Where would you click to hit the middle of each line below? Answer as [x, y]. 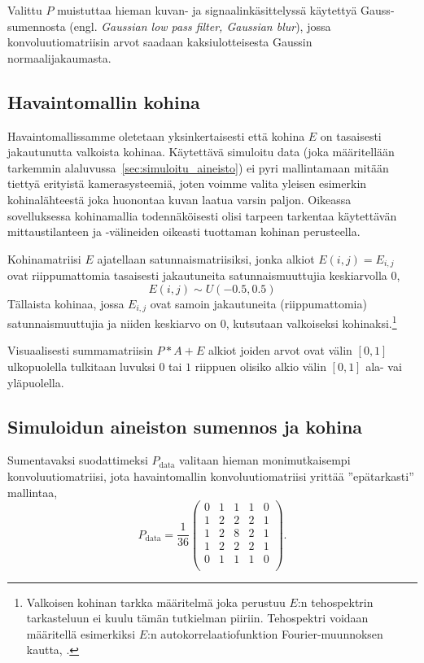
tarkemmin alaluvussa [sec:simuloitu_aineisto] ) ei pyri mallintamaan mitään [198, 167]
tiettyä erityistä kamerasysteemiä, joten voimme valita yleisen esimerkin [187, 183]
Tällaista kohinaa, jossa [66, 303]
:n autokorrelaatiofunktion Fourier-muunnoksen [265, 633]
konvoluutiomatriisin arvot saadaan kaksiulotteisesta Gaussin [160, 42]
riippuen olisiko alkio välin [260, 366]
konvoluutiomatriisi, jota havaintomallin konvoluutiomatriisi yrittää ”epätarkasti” [211, 476]
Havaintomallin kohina [104, 101]
